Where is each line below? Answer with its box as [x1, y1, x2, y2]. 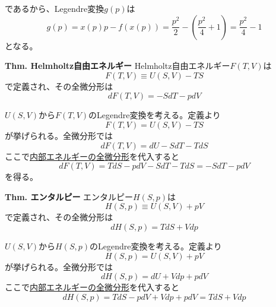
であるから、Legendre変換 [5, 2, 104, 14]
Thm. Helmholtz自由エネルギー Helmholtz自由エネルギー [5, 59, 230, 72]
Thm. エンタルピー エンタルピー [5, 190, 134, 202]
